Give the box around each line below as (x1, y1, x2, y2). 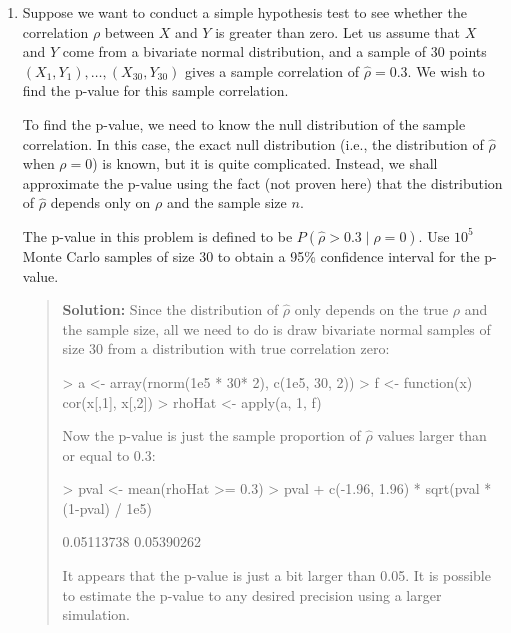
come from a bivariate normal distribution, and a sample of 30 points (62, 41, 487, 62)
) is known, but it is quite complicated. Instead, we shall (92, 153, 438, 174)
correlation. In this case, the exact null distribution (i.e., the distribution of (22, 133, 484, 154)
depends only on (50, 192, 151, 213)
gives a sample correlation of (185, 60, 360, 81)
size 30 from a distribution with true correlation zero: (62, 338, 390, 359)
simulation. (62, 604, 130, 625)
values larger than (377, 425, 487, 446)
